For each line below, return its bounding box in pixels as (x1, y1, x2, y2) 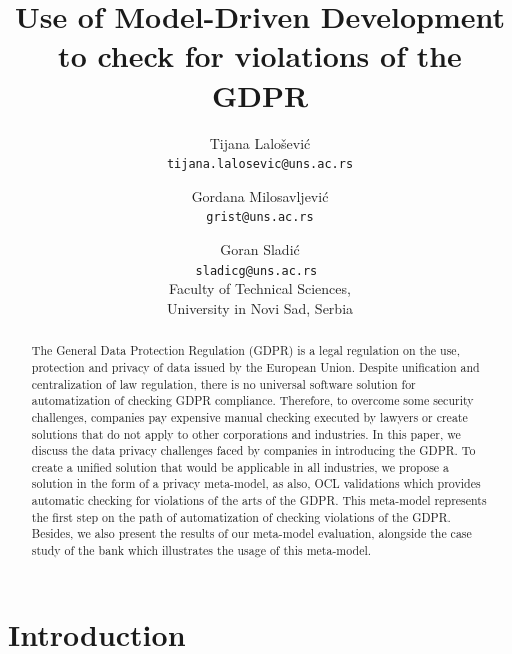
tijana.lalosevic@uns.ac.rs (166, 157, 354, 172)
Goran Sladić (220, 239, 300, 259)
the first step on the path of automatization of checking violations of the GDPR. (31, 508, 451, 525)
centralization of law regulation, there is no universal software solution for (31, 375, 416, 392)
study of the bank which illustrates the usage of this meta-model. (31, 542, 372, 559)
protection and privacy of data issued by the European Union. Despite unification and (31, 358, 480, 375)
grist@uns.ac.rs (206, 210, 314, 225)
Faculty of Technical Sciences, (169, 278, 351, 299)
